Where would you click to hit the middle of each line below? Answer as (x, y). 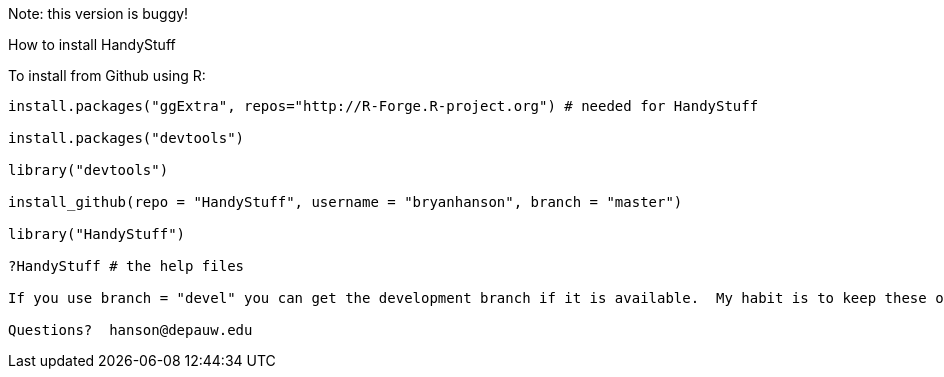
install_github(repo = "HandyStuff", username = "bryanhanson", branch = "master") (345, 202)
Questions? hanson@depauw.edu (130, 330)
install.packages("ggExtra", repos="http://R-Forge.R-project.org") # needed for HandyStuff (383, 106)
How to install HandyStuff (92, 44)
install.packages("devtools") (126, 138)
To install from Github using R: (107, 75)
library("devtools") (88, 170)
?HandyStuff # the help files (126, 266)
